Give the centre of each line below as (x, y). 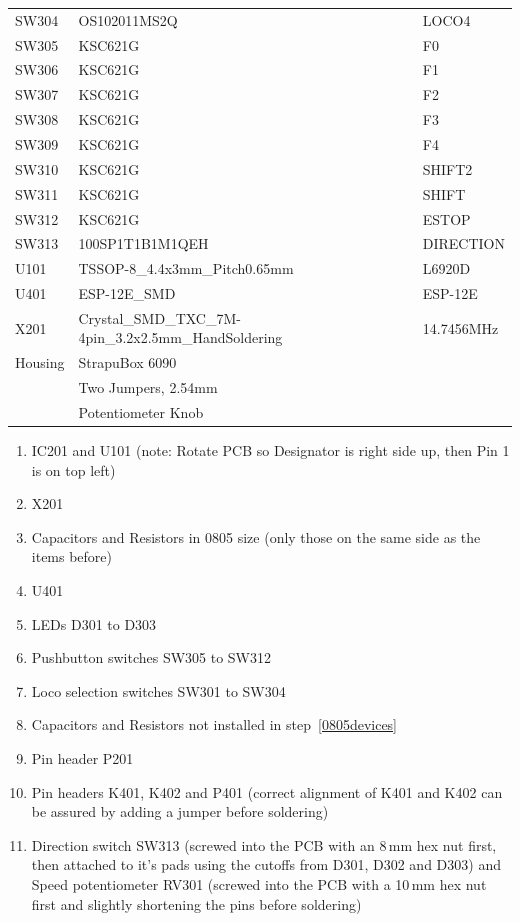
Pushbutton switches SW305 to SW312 (151, 657)
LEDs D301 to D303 (94, 623)
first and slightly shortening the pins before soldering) (196, 903)
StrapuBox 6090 (127, 362)
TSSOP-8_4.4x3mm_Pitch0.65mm (186, 268)
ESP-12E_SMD (127, 293)
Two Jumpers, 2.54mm (148, 387)
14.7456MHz (460, 327)
